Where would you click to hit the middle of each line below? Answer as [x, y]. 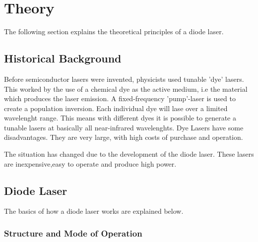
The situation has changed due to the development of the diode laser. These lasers [129, 154]
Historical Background [63, 58]
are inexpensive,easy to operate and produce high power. [90, 163]
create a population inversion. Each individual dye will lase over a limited [116, 108]
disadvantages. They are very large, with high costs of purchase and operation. [124, 137]
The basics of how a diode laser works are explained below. [94, 211]
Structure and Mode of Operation [73, 233]
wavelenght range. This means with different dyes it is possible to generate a [120, 118]
